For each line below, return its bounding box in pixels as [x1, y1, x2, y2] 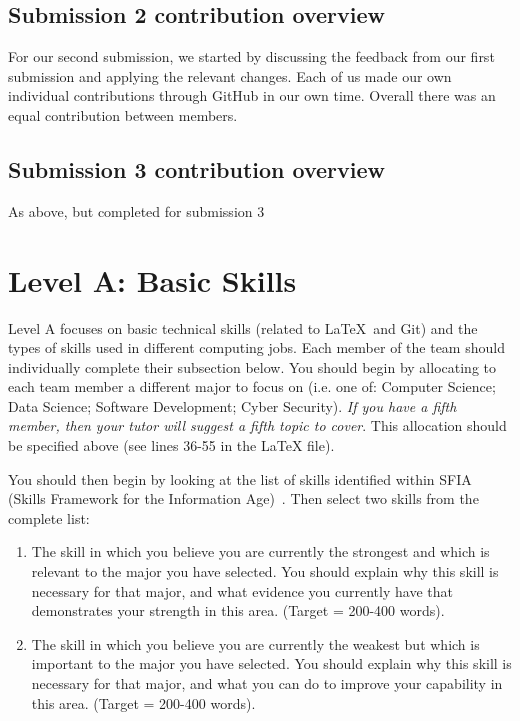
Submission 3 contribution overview [8, 153, 386, 184]
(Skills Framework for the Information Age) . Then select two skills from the [8, 488, 479, 509]
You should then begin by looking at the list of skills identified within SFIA [8, 468, 472, 489]
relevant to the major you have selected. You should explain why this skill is [31, 561, 499, 582]
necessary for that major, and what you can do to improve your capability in [31, 673, 503, 693]
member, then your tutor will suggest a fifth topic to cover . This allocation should [8, 415, 507, 436]
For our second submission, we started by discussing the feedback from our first [8, 46, 495, 67]
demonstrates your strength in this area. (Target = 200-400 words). [31, 600, 445, 621]
